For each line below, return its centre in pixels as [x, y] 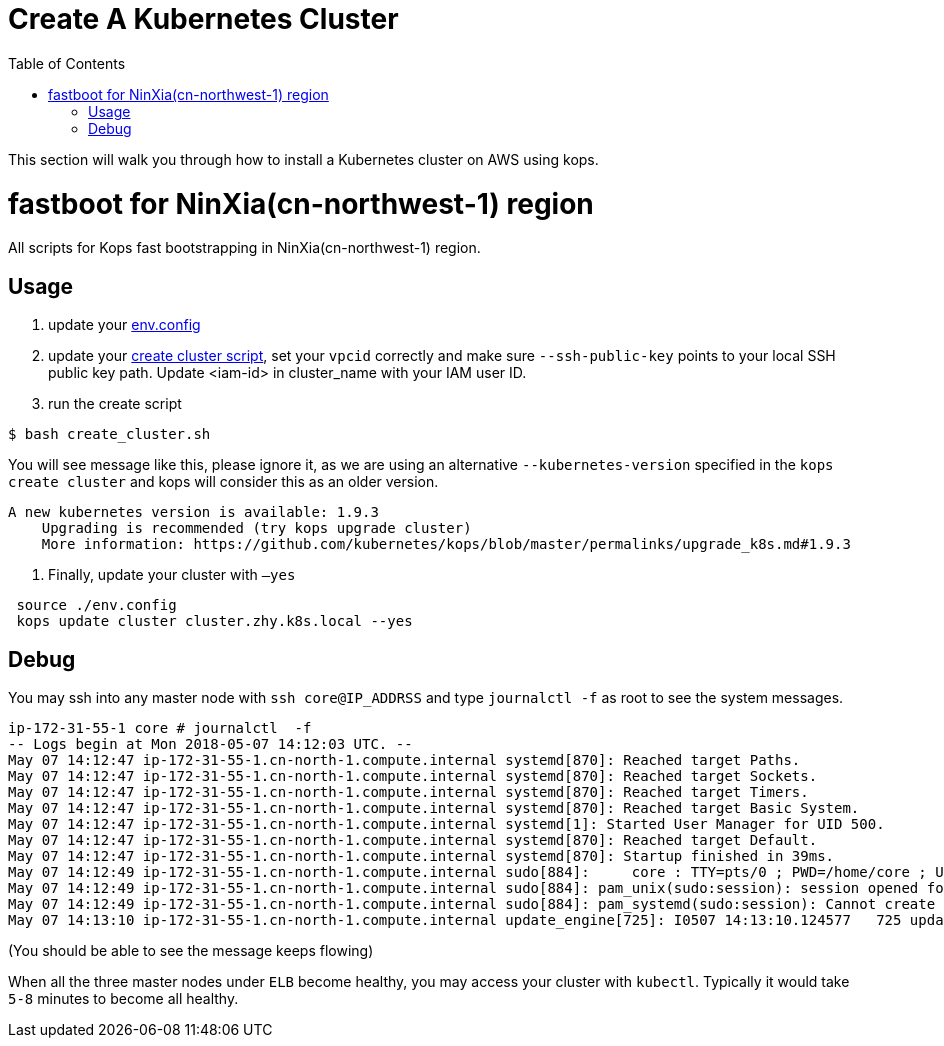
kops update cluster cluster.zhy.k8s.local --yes [214, 621]
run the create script [115, 404]
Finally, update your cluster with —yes [172, 575]
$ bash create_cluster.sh [109, 434]
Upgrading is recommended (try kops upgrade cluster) [256, 528]
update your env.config [124, 325]
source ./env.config [96, 605]
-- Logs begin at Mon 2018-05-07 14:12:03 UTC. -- [210, 743]
